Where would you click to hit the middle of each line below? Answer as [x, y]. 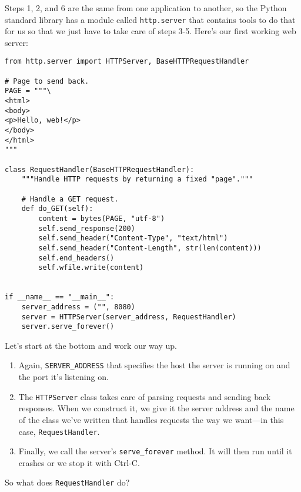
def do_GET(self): [57, 209]
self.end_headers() [76, 258]
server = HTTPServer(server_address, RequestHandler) [129, 317]
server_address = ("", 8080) [78, 307]
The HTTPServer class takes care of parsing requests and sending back [145, 396]
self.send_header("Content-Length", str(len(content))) [150, 248]
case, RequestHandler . [59, 431]
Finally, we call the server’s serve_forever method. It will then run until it [155, 451]
